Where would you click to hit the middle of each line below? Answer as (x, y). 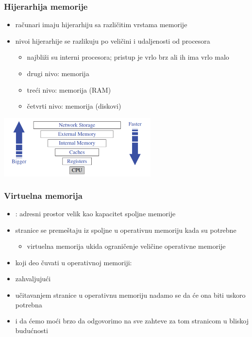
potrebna (29, 304)
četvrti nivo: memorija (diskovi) (74, 106)
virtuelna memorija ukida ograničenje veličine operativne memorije (126, 246)
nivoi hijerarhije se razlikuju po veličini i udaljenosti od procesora (113, 40)
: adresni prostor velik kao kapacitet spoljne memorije (95, 214)
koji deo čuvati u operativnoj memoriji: (74, 262)
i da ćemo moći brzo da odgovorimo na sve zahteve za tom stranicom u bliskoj (132, 321)
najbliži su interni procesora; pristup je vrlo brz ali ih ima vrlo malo (128, 57)
